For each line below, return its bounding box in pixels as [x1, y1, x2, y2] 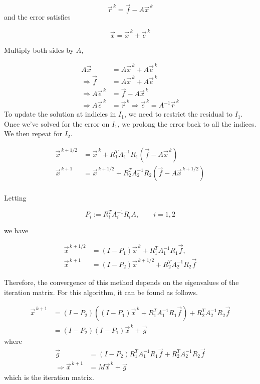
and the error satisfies [4, 12, 71, 22]
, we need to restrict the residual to [124, 109, 232, 119]
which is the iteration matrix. [4, 372, 94, 382]
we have [4, 225, 29, 235]
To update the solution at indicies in [4, 109, 116, 119]
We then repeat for [4, 128, 62, 139]
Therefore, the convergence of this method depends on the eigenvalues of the [4, 276, 239, 287]
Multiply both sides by [4, 44, 74, 55]
